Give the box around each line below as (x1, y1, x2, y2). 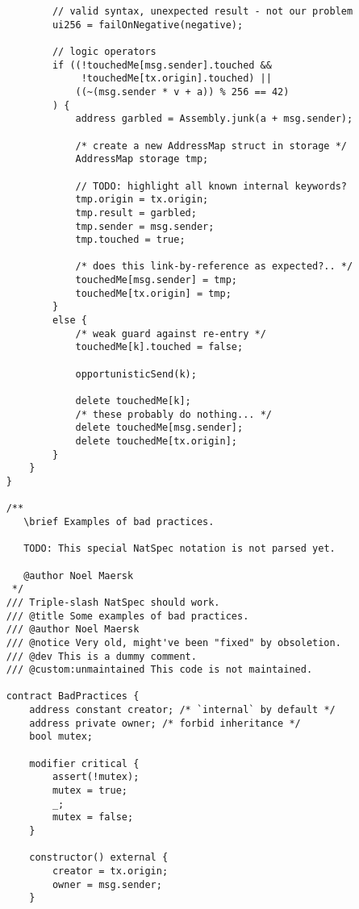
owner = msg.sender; (52, 878, 162, 890)
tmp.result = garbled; (75, 206, 197, 219)
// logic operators (52, 45, 157, 57)
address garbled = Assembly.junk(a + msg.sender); (75, 113, 353, 125)
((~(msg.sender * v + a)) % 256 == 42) (75, 85, 290, 98)
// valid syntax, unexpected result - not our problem (52, 6, 353, 17)
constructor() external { (29, 852, 169, 864)
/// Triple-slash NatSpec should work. (6, 596, 220, 608)
